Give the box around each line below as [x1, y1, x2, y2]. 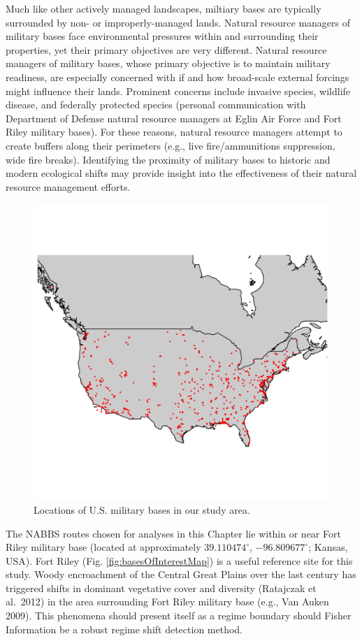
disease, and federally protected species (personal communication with [6, 97, 306, 112]
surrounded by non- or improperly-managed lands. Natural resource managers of [6, 15, 351, 29]
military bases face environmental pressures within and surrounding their [6, 29, 319, 43]
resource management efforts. [6, 179, 131, 194]
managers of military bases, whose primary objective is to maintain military [6, 56, 331, 71]
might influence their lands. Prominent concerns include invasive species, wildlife [6, 83, 351, 98]
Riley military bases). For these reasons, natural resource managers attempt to [6, 124, 342, 139]
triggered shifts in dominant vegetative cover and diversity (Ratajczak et [6, 580, 317, 595]
